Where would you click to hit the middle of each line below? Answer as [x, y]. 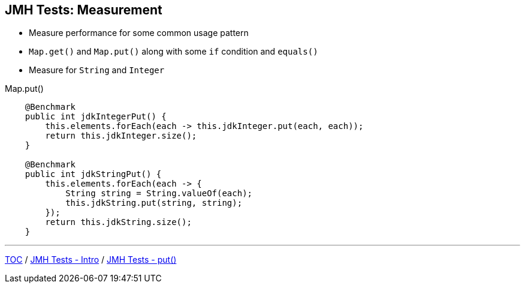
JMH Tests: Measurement [84, 10]
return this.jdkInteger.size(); [121, 136]
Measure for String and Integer [97, 70]
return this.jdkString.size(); [118, 222]
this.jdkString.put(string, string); [154, 203]
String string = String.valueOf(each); [159, 193]
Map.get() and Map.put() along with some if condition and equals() [174, 52]
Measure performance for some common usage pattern [139, 33]
